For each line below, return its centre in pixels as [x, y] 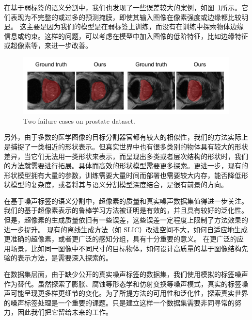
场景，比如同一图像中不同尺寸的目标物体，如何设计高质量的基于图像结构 [126, 248]
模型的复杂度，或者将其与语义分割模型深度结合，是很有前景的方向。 [119, 184]
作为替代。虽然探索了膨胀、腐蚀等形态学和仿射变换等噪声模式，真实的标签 [123, 283]
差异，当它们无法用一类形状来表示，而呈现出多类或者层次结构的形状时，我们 [126, 156]
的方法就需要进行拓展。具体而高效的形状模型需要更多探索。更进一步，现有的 [126, 166]
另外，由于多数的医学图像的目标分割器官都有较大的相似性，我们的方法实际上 [126, 137]
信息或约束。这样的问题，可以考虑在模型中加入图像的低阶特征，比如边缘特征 [126, 36]
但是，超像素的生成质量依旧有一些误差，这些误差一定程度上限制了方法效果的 [126, 220]
